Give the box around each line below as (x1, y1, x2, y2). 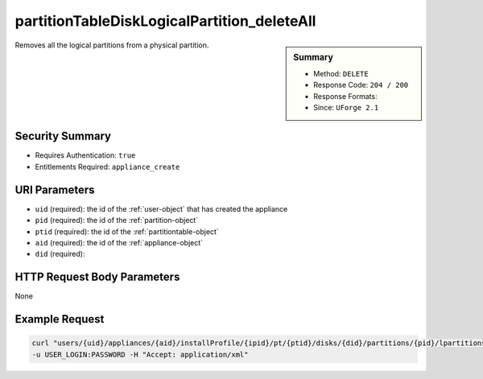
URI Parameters (14, 183, 96, 196)
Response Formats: (313, 91, 378, 101)
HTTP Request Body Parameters (14, 270, 180, 284)
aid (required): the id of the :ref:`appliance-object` (35, 237, 204, 247)
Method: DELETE (313, 68, 369, 78)
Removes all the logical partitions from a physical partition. (14, 40, 209, 50)
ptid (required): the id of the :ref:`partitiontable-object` (35, 226, 219, 237)
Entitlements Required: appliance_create (35, 162, 180, 171)
